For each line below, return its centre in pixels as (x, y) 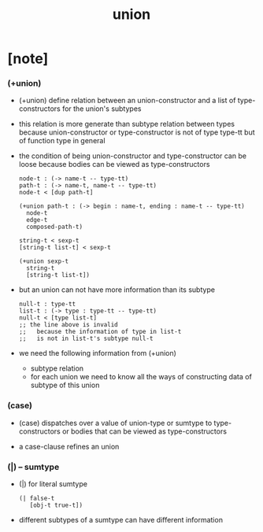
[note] (28, 59)
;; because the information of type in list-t (100, 332)
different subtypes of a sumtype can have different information (121, 520)
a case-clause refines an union (69, 446)
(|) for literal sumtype (53, 484)
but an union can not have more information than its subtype (117, 290)
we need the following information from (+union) (97, 353)
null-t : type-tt (47, 305)
